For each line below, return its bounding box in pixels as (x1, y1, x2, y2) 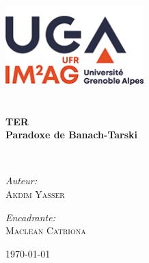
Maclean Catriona (5, 223, 86, 238)
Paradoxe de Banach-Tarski (5, 127, 138, 142)
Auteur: (5, 173, 38, 188)
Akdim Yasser (5, 187, 65, 201)
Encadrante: (5, 210, 55, 224)
